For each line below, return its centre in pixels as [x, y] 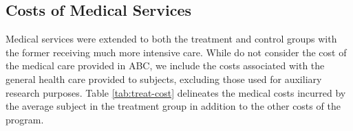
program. [25, 119]
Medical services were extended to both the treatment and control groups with [171, 39]
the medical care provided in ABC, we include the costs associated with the [165, 65]
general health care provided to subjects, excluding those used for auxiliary [164, 79]
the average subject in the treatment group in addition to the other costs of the [173, 106]
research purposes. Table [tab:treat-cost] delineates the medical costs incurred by [176, 92]
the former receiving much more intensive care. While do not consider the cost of [176, 52]
